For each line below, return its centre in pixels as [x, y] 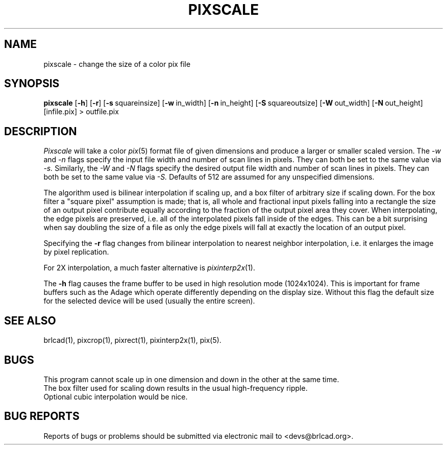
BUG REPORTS [42, 416]
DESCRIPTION [41, 131]
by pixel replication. [76, 252]
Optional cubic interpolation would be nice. [116, 396]
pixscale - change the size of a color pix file [117, 64]
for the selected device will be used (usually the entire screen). [149, 301]
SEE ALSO [30, 320]
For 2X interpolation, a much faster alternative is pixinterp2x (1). [149, 268]
